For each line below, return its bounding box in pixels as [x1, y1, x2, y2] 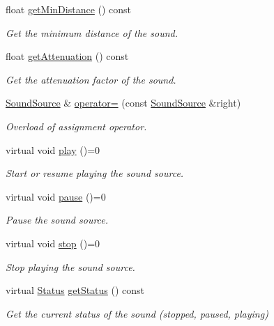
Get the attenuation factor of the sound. [6, 72, 176, 86]
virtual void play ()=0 [6, 142, 100, 157]
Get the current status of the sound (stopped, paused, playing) [6, 306, 268, 320]
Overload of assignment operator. [6, 118, 147, 133]
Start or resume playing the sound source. [6, 166, 184, 180]
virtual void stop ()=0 [6, 235, 100, 250]
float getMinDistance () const [6, 2, 132, 16]
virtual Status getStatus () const [6, 283, 145, 297]
